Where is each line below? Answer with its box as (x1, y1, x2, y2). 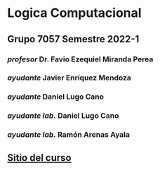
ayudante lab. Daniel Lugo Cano (7, 111, 119, 121)
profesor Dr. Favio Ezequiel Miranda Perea (7, 54, 154, 64)
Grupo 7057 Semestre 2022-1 (7, 33, 140, 45)
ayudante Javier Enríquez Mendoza (7, 73, 132, 83)
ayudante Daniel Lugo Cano (7, 92, 104, 102)
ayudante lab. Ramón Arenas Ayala (7, 130, 131, 140)
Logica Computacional (7, 5, 142, 21)
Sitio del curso (7, 152, 72, 164)
